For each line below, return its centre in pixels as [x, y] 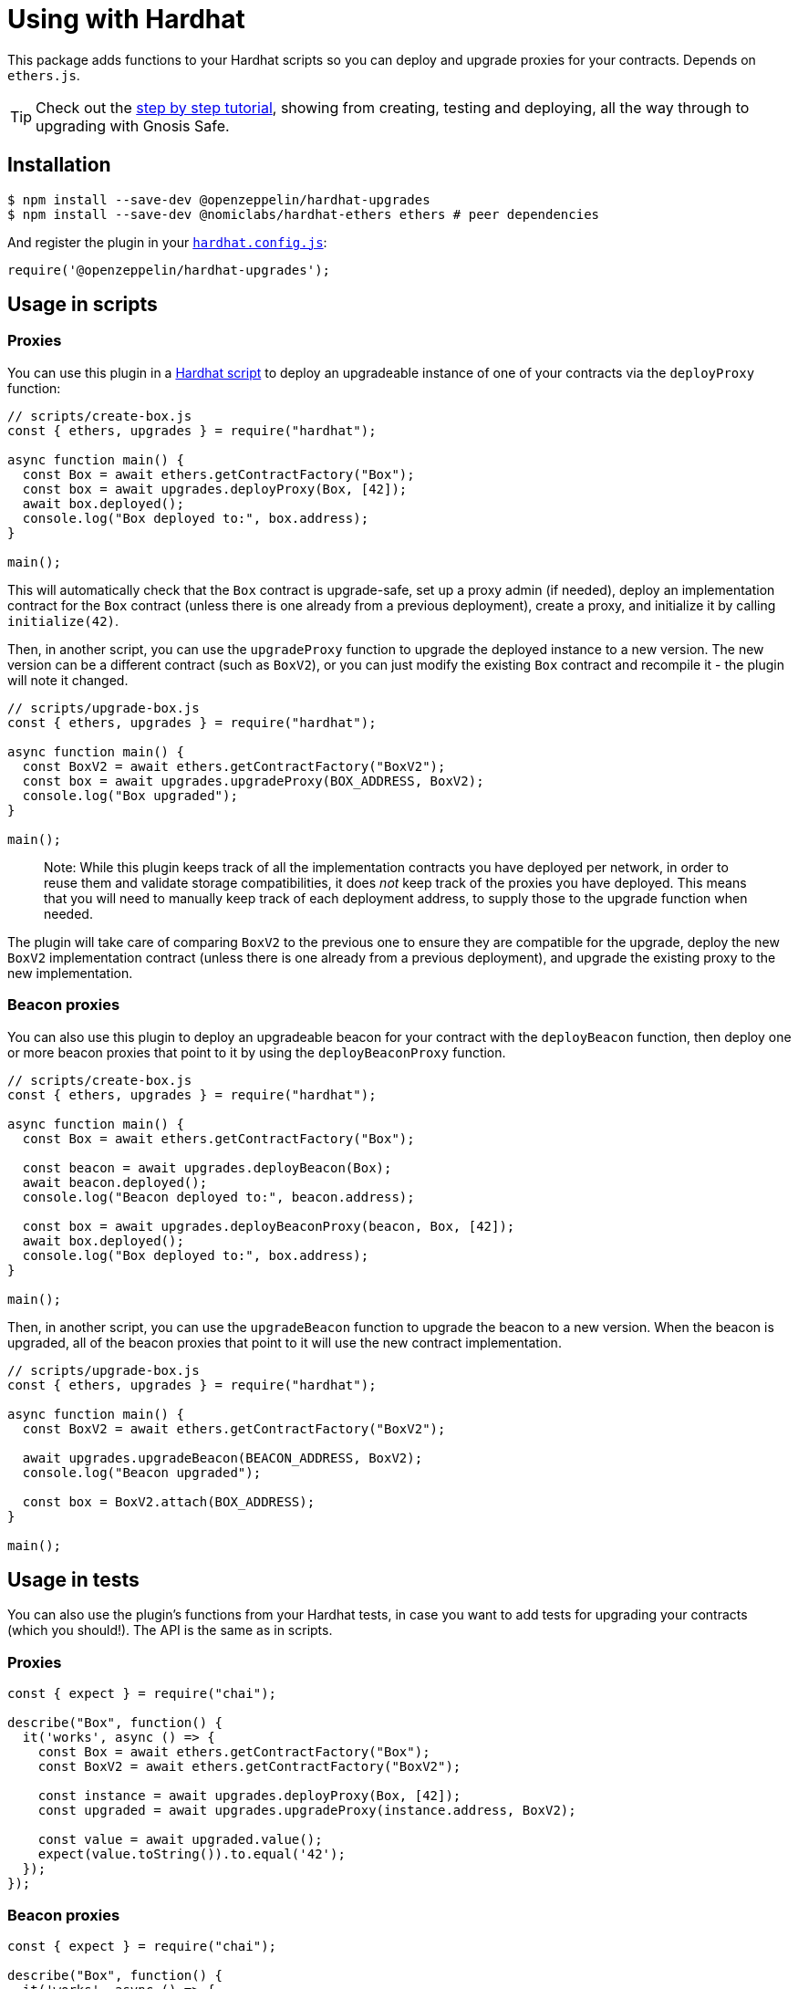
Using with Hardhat [126, 19]
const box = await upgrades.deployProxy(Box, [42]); [215, 489]
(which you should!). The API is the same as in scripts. [170, 1630]
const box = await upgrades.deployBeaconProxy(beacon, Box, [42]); [269, 1226]
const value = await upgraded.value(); [180, 1840]
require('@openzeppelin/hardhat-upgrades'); [169, 270]
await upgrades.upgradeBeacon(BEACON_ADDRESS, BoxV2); [223, 1458]
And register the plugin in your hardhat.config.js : [167, 242]
